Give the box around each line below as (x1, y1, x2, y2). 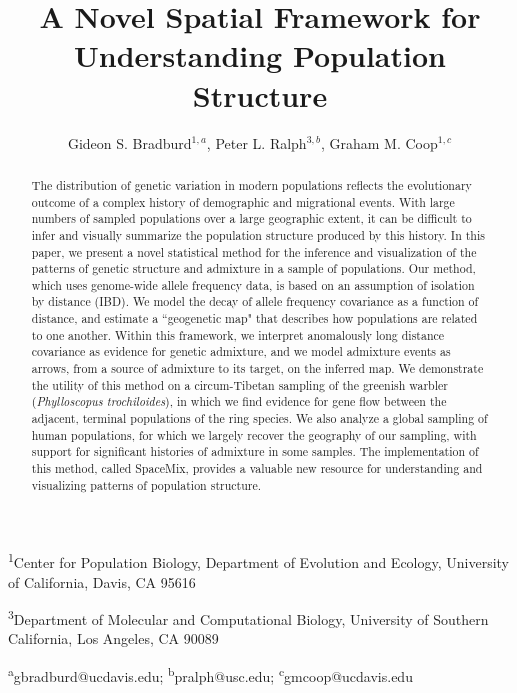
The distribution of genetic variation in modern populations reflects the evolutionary (31, 176, 472, 193)
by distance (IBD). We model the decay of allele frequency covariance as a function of (31, 293, 479, 310)
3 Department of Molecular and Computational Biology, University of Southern (8, 606, 489, 629)
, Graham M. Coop (320, 132, 438, 153)
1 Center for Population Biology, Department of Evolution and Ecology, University (8, 549, 510, 573)
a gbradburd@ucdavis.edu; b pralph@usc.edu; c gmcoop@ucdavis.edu (8, 663, 413, 686)
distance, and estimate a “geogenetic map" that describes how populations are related (31, 310, 478, 327)
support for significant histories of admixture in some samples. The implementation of (31, 443, 479, 460)
